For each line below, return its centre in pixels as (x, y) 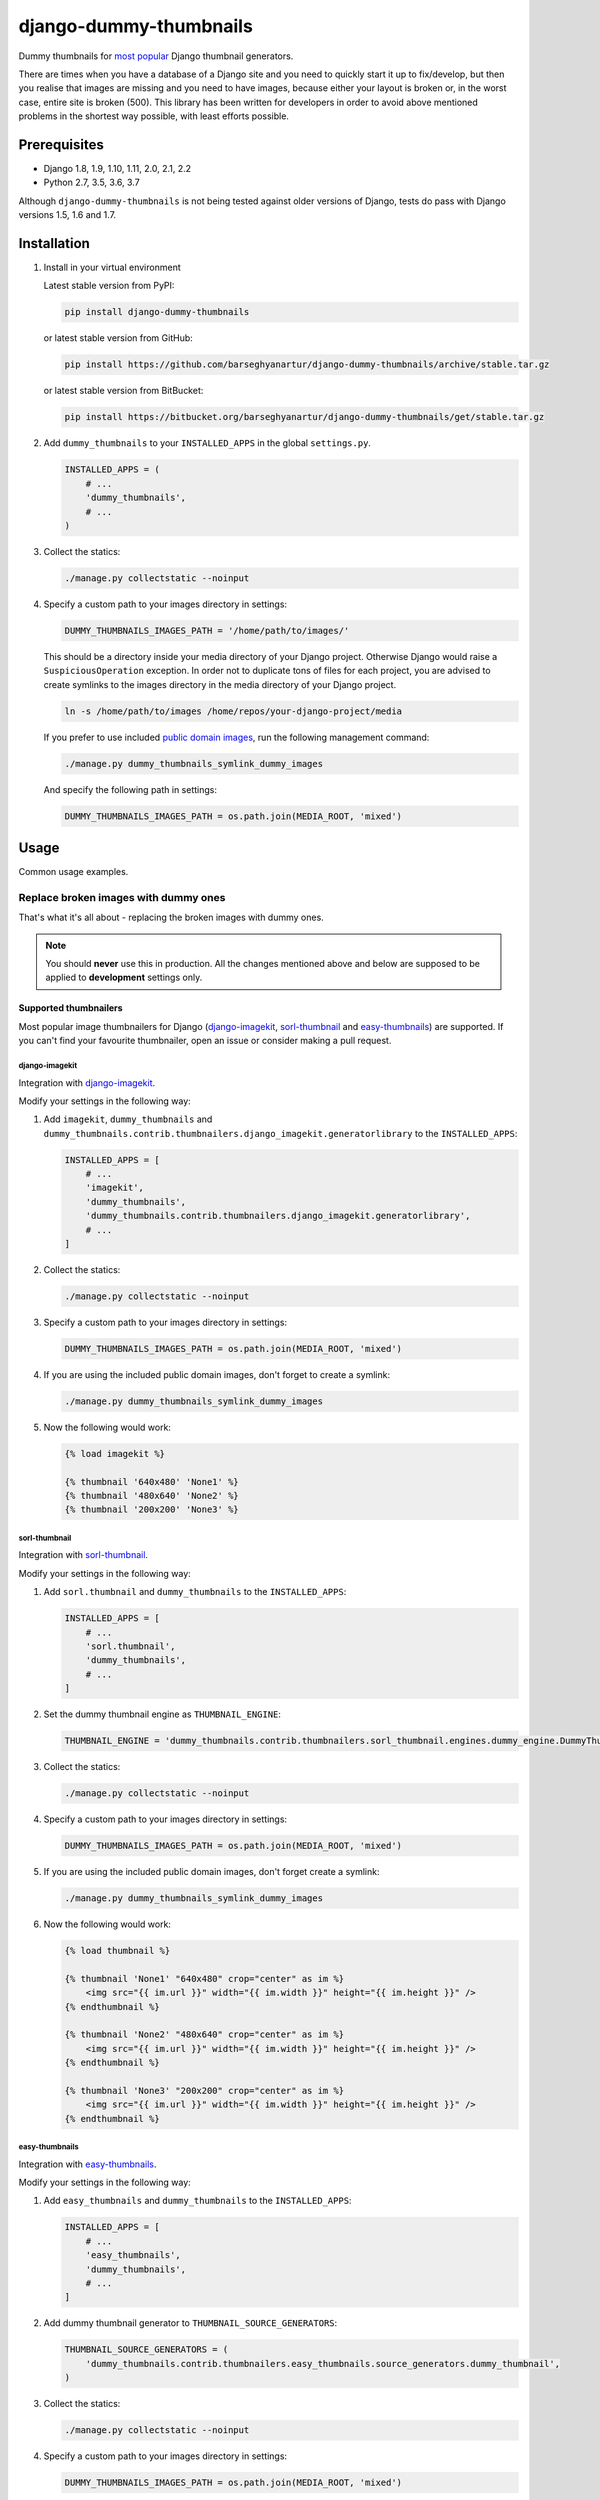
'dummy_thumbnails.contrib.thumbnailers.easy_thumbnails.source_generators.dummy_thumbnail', (322, 2363)
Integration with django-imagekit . (87, 1082)
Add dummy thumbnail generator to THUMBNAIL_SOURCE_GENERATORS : (190, 2323)
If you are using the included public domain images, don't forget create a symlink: (211, 1872)
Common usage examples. (73, 872)
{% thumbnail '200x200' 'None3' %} (151, 1509)
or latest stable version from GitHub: (118, 338)
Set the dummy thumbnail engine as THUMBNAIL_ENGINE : (162, 1714)
